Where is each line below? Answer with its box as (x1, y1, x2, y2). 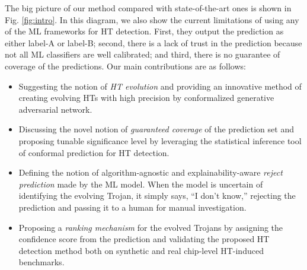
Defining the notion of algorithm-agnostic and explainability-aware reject (18, 166, 283, 179)
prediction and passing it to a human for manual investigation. (18, 201, 247, 213)
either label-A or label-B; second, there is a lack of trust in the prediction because (5, 36, 302, 49)
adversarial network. (18, 103, 92, 115)
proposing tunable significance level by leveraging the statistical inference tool (18, 134, 302, 147)
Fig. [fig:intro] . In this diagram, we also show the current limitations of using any (5, 13, 299, 26)
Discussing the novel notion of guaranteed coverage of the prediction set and (18, 123, 294, 135)
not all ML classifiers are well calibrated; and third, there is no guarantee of (5, 48, 280, 61)
